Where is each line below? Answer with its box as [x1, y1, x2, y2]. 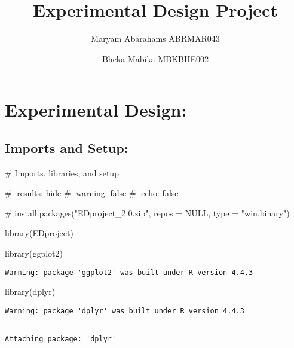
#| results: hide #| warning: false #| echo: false [5, 187, 179, 199]
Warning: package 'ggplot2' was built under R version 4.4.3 [5, 268, 253, 277]
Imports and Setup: [5, 138, 128, 157]
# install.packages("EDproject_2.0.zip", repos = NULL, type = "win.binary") [5, 206, 290, 219]
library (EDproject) [5, 227, 73, 239]
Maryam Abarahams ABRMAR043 [91, 32, 220, 45]
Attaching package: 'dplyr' [5, 335, 117, 344]
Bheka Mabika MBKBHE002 [102, 52, 209, 65]
